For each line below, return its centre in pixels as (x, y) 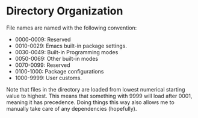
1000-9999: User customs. (48, 78)
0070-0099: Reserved (42, 65)
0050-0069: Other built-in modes (56, 58)
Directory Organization (65, 11)
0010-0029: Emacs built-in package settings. (71, 46)
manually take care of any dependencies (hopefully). (72, 108)
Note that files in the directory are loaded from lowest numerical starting (96, 89)
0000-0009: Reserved (43, 39)
